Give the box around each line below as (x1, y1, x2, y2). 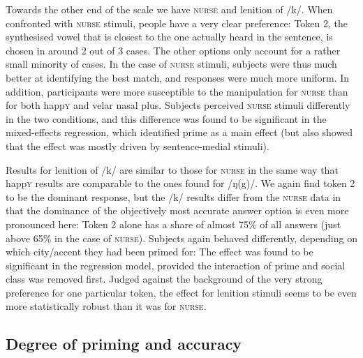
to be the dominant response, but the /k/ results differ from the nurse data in (6, 189, 341, 204)
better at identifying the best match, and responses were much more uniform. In (6, 70, 350, 84)
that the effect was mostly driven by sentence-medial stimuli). (6, 138, 269, 153)
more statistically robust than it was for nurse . (6, 299, 207, 313)
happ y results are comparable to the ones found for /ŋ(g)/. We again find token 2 (6, 176, 355, 191)
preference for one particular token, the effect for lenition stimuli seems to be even (6, 285, 357, 299)
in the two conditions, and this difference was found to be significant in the (6, 111, 327, 126)
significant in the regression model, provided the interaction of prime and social (6, 258, 346, 272)
